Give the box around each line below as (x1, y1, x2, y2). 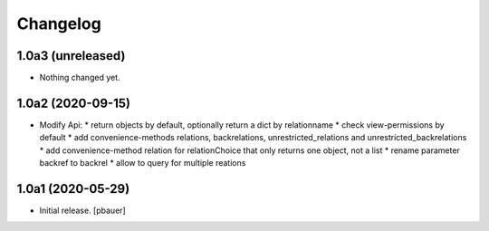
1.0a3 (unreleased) (16, 48, 126, 63)
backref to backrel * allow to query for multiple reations (39, 158, 246, 168)
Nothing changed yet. (39, 72, 121, 83)
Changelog (16, 14, 101, 34)
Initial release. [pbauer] (39, 205, 126, 217)
